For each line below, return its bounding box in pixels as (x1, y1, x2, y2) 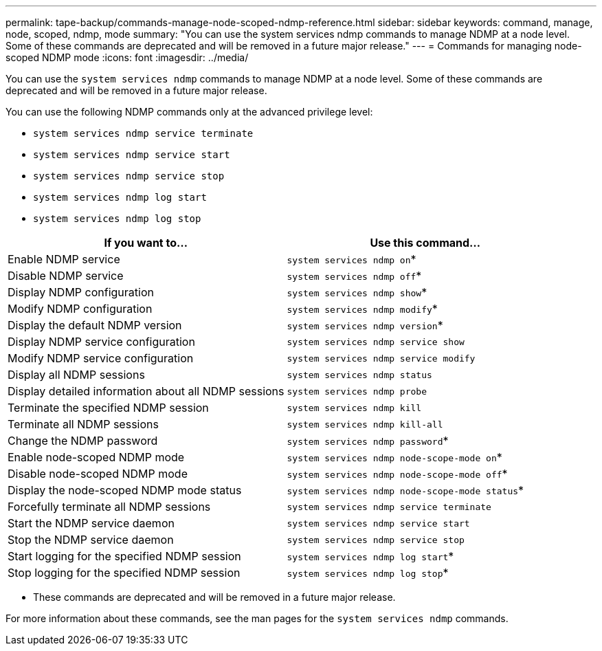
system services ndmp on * (287, 252, 416, 266)
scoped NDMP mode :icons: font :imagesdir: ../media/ (5, 52, 249, 63)
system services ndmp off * (287, 269, 422, 283)
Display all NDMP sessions (8, 368, 145, 382)
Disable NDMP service (8, 269, 124, 283)
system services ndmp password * (287, 434, 449, 448)
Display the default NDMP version (8, 318, 182, 332)
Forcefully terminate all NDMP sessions (8, 500, 211, 514)
